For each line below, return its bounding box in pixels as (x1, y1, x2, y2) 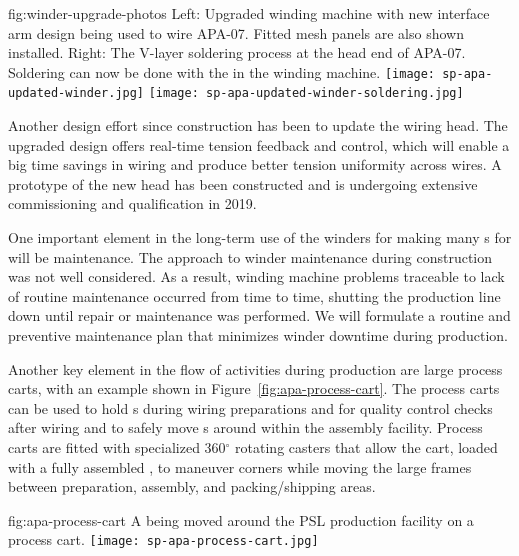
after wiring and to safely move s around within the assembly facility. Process (8, 417, 483, 438)
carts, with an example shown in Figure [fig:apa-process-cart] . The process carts (8, 378, 500, 399)
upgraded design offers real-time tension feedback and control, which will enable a (8, 134, 510, 155)
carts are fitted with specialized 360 (8, 437, 226, 457)
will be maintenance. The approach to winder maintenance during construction (8, 246, 493, 267)
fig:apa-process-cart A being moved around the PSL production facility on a (8, 509, 474, 530)
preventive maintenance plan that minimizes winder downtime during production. (8, 325, 508, 346)
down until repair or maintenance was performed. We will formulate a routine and (8, 305, 511, 326)
